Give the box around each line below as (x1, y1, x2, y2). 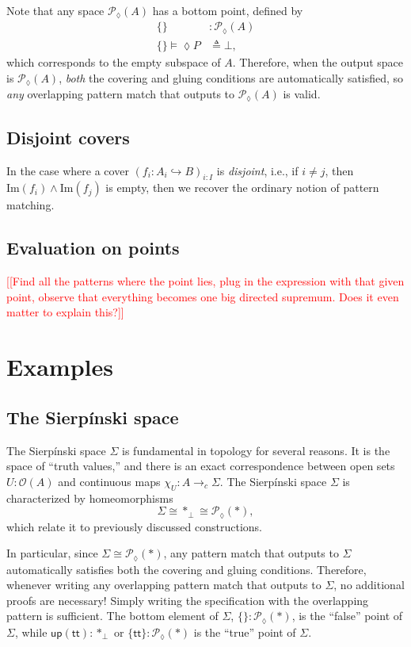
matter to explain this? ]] (6, 304, 124, 320)
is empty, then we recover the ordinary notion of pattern (105, 179, 379, 196)
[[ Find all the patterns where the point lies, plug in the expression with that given (6, 273, 405, 289)
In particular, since (6, 545, 98, 561)
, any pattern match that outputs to (163, 545, 339, 561)
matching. (6, 197, 55, 213)
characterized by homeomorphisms (6, 489, 173, 506)
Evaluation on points (6, 235, 180, 260)
